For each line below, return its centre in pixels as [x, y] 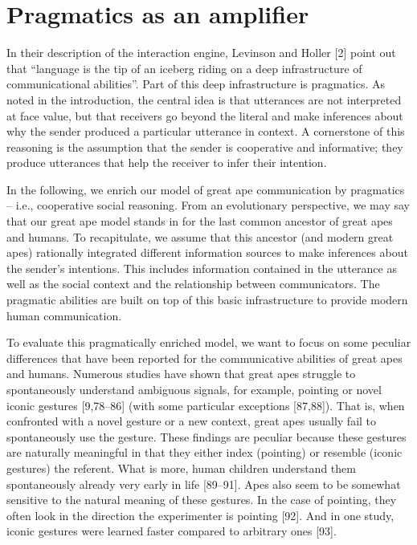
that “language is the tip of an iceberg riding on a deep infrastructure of [184, 68]
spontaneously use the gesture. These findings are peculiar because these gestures [206, 436]
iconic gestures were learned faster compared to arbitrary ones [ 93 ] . [172, 531]
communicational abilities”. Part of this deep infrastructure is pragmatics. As [196, 84]
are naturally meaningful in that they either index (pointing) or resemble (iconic [204, 452]
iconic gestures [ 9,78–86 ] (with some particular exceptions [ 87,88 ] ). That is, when [206, 405]
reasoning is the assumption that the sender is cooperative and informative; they [205, 146]
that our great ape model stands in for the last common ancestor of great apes [200, 221]
